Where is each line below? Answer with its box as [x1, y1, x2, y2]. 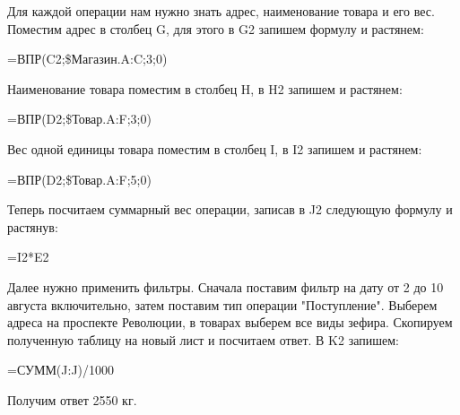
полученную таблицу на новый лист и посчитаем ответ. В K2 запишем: [7, 330, 399, 349]
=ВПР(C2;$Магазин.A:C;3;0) [7, 49, 168, 68]
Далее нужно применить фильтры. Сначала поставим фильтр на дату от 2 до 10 [7, 277, 444, 296]
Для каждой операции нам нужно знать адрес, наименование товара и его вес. [7, 2, 435, 20]
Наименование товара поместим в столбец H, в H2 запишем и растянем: [7, 79, 403, 98]
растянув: [7, 217, 58, 236]
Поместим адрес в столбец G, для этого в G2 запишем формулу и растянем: [7, 19, 424, 38]
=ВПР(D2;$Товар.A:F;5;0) [7, 169, 152, 188]
